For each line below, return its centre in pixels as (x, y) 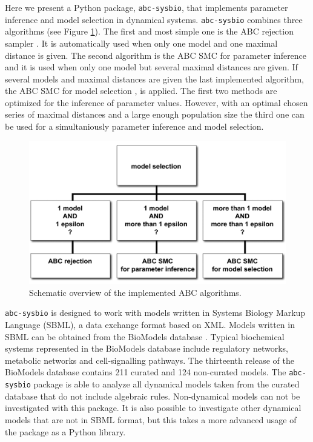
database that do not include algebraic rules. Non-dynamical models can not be (153, 396)
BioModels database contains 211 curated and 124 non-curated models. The (146, 372)
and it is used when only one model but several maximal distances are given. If (151, 67)
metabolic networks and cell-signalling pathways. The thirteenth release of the (150, 360)
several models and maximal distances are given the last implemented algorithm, (154, 79)
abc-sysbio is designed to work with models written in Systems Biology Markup (155, 313)
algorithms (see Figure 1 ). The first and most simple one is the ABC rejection (149, 31)
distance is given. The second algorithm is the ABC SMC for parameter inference (156, 55)
